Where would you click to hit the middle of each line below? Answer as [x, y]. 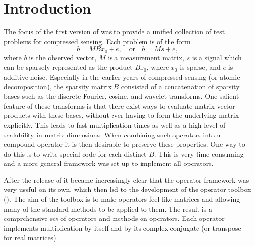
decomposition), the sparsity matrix [58, 86]
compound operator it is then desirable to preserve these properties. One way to [125, 144]
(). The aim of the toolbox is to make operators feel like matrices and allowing [122, 199]
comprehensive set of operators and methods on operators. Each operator [114, 218]
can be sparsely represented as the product [68, 67]
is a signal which [217, 57]
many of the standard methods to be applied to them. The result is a [108, 208]
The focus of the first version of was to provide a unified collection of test [114, 32]
